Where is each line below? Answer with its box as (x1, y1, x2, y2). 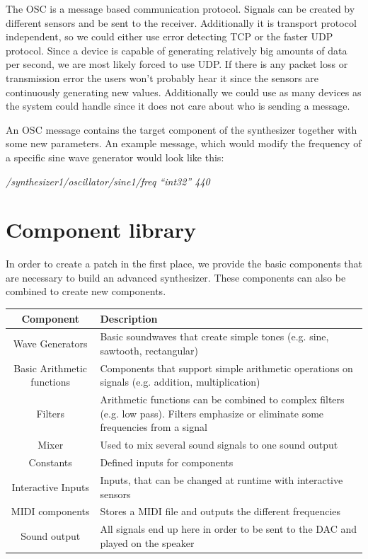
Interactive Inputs (11, 479, 89, 494)
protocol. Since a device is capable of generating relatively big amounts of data (6, 42, 347, 57)
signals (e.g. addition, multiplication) (100, 374, 260, 389)
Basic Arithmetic (13, 360, 88, 375)
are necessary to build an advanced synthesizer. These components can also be (6, 270, 346, 284)
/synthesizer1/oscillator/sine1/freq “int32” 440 (6, 173, 210, 188)
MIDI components (11, 504, 90, 519)
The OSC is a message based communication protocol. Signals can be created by (6, 1, 355, 16)
